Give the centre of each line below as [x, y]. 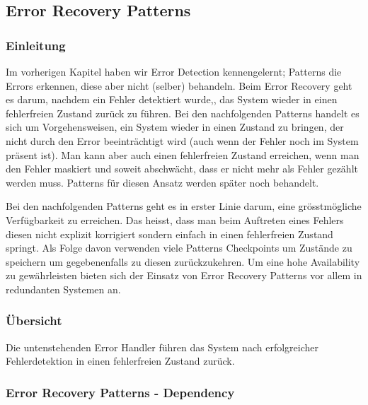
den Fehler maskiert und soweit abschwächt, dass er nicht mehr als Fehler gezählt [182, 169]
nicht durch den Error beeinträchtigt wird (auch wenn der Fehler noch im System [182, 140]
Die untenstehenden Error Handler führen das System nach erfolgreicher [162, 347]
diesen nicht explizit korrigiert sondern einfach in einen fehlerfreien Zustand [169, 234]
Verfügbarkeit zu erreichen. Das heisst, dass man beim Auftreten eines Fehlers [175, 219]
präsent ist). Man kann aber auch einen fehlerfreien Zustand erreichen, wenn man [183, 154]
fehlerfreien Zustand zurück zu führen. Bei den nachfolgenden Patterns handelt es [183, 113]
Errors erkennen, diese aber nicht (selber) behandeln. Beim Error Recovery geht [179, 85]
